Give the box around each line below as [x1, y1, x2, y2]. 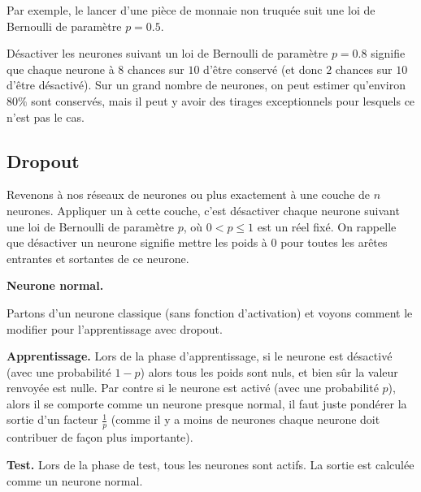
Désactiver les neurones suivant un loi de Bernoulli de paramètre [7, 45, 328, 62]
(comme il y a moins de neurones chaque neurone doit [111, 411, 380, 428]
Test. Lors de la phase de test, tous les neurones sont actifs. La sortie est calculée [7, 455, 414, 473]
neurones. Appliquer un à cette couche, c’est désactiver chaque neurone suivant [7, 201, 400, 218]
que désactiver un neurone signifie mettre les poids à [7, 234, 267, 251]
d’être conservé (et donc [203, 60, 323, 77]
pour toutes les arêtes [280, 234, 388, 251]
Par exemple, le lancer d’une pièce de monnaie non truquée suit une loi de [7, 2, 375, 18]
